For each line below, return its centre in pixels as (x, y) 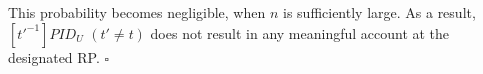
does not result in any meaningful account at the (300, 32)
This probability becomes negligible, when (137, 12)
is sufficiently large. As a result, (379, 12)
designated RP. (54, 56)
